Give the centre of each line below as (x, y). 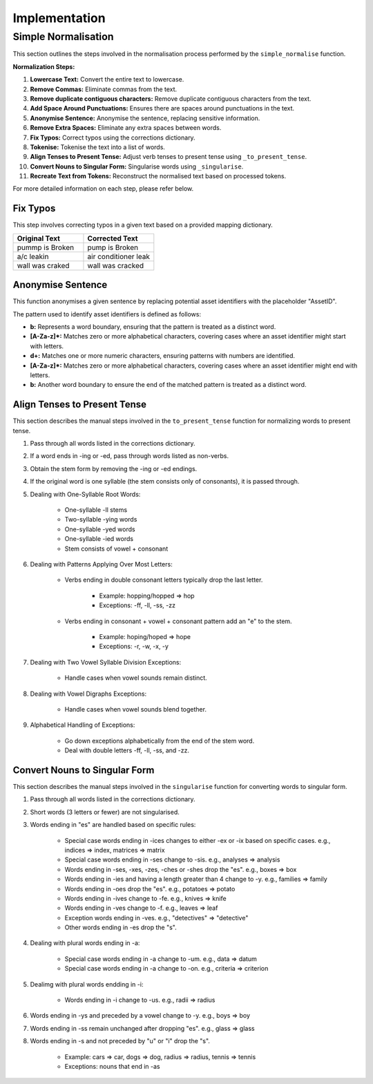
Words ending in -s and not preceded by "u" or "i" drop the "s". (120, 1041)
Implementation (59, 18)
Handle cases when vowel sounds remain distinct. (136, 678)
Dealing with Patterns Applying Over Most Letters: (101, 564)
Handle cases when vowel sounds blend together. (136, 709)
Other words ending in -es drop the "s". (121, 928)
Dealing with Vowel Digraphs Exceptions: (88, 694)
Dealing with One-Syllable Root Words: (85, 494)
